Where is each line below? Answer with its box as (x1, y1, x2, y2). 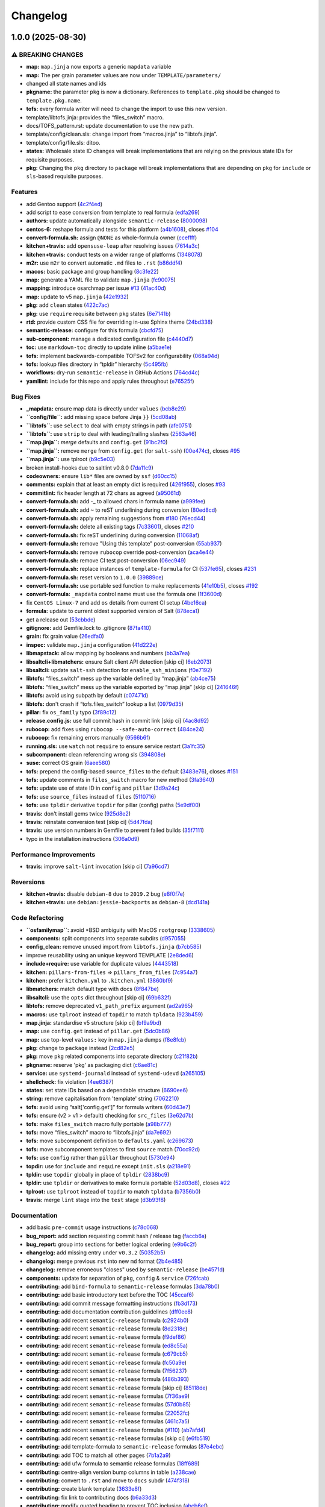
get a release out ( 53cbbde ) (26, 615, 96, 623)
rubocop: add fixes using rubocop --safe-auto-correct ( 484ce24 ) (26, 725, 205, 732)
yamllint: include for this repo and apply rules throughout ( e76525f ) (26, 377, 195, 385)
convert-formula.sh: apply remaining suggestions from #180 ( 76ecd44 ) (26, 514, 206, 521)
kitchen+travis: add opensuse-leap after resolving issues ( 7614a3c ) (26, 242, 200, 250)
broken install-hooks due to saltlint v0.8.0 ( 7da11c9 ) (26, 464, 153, 471)
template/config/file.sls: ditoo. (26, 139, 101, 146)
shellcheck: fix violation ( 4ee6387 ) (26, 1078, 114, 1085)
